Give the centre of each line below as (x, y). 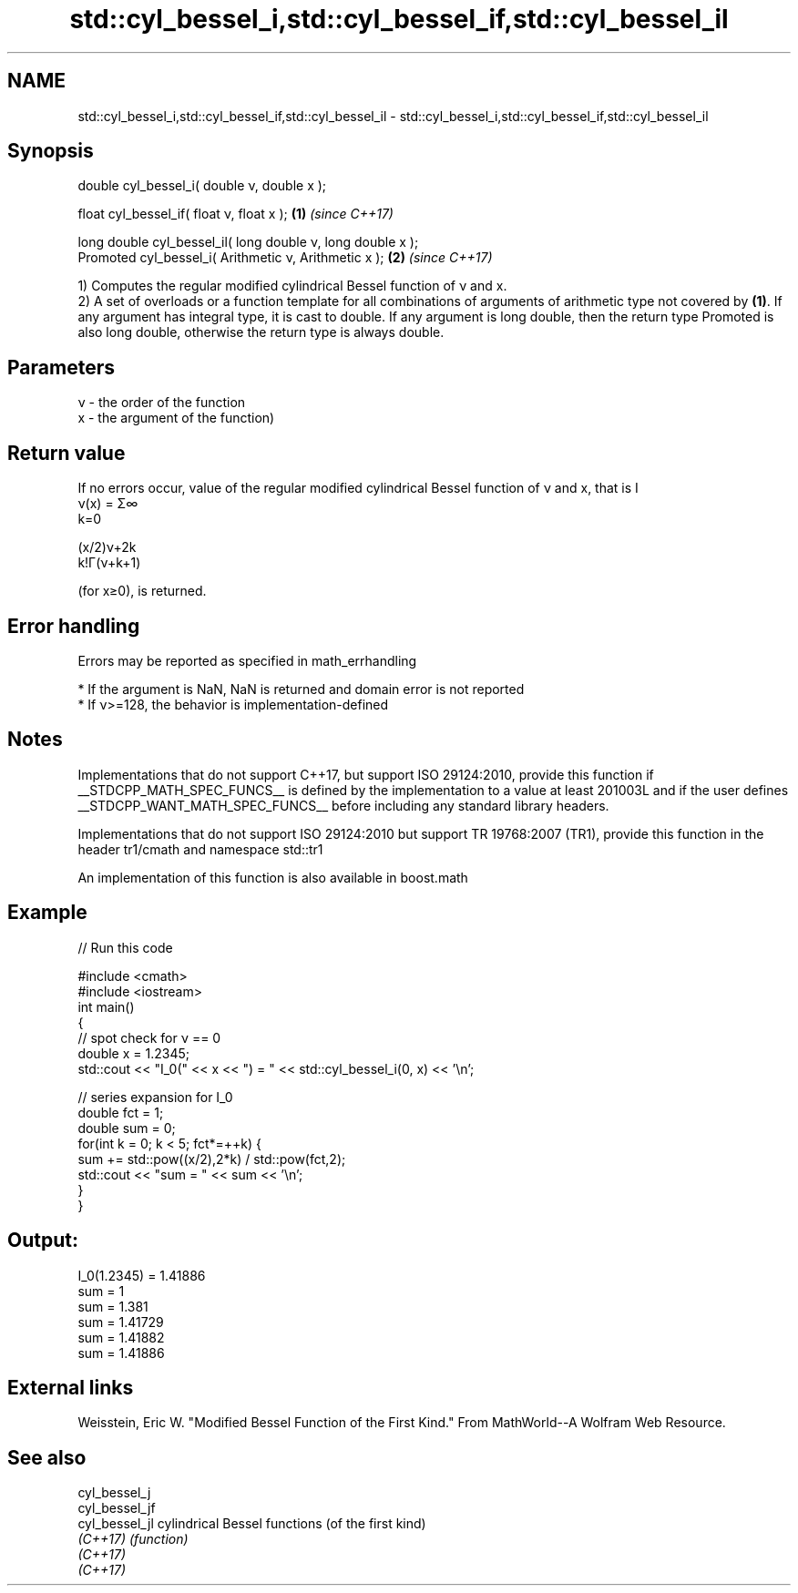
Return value (66, 453)
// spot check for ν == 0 (149, 1037)
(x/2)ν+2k (107, 547)
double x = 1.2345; (133, 1053)
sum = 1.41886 (121, 1353)
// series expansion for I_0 (155, 1097)
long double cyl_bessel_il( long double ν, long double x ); (248, 242)
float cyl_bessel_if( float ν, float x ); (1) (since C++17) (235, 214)
